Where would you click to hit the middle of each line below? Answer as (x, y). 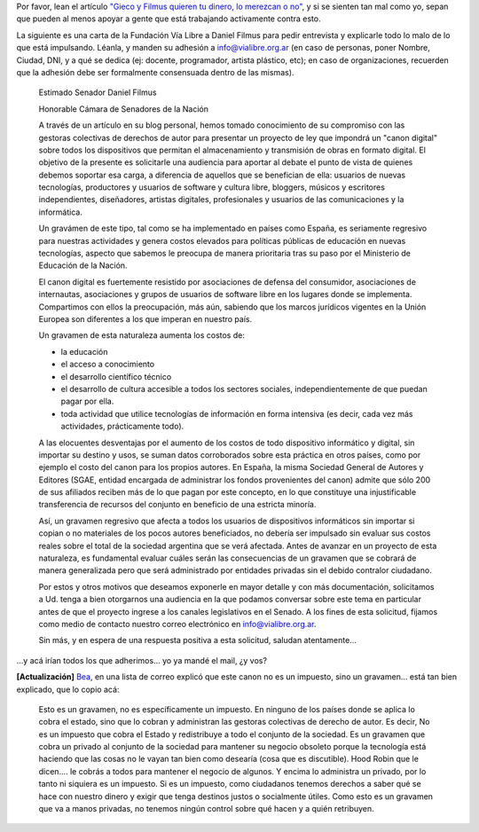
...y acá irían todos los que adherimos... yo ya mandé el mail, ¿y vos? (142, 660)
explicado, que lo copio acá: (68, 689)
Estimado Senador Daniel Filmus (98, 92)
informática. (61, 212)
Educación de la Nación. (83, 265)
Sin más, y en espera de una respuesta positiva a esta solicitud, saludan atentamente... (197, 640)
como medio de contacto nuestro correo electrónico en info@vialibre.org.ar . (177, 624)
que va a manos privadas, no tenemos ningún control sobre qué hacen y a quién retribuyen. (206, 809)
